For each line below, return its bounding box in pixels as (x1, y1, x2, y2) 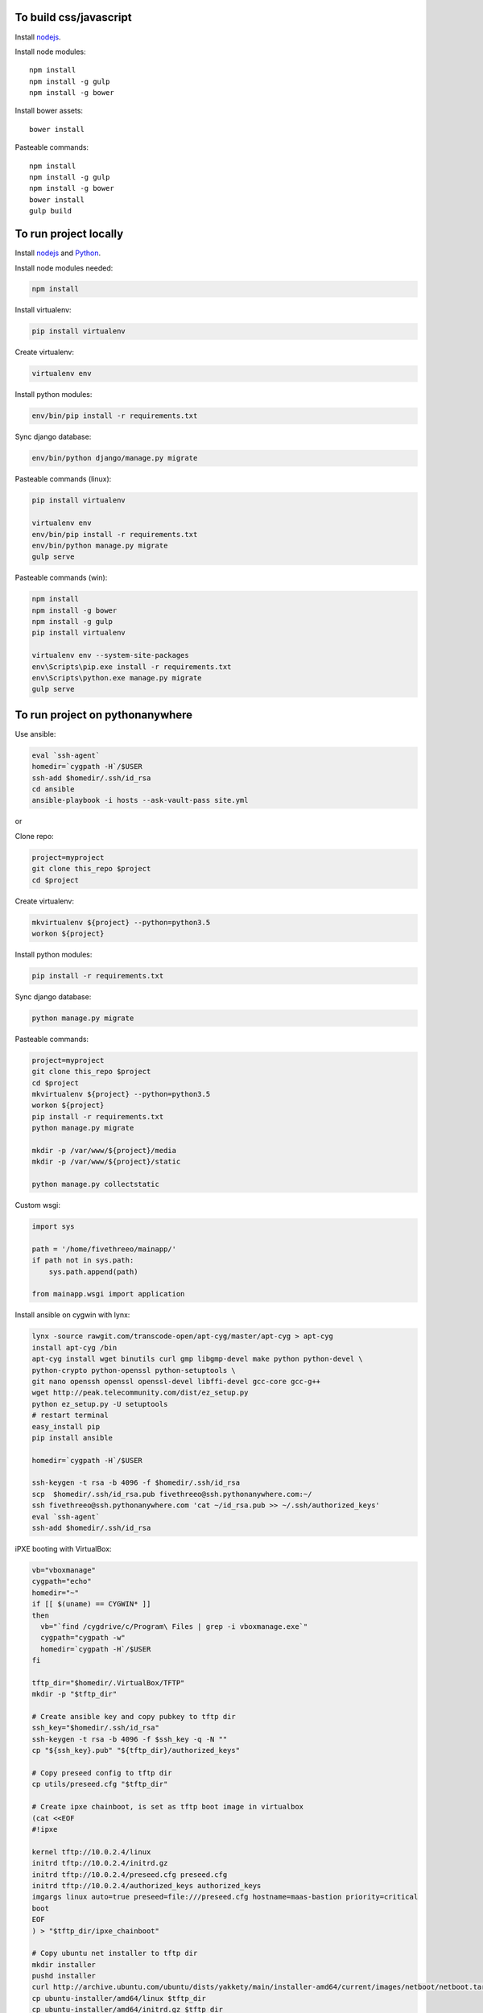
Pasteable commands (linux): (14, 474, 112, 484)
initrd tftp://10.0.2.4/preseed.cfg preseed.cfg (31, 1870, 228, 1879)
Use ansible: (14, 729, 56, 738)
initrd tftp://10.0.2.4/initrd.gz (31, 1858, 168, 1868)
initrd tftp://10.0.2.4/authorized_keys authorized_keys (31, 1881, 262, 1890)
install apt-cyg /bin (31, 1343, 118, 1352)
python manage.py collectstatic (31, 1180, 160, 1189)
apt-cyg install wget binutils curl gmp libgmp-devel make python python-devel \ (31, 1354, 364, 1364)
